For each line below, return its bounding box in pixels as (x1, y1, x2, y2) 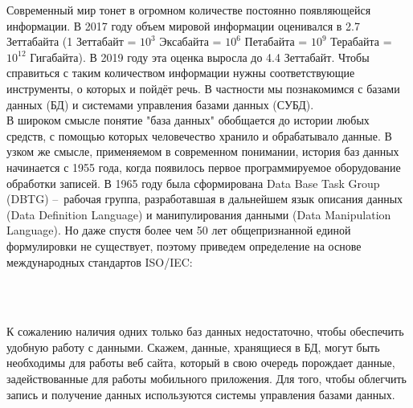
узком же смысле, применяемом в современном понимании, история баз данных (6, 143, 399, 160)
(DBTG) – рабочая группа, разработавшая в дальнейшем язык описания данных (6, 190, 403, 207)
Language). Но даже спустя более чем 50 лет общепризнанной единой (6, 222, 351, 239)
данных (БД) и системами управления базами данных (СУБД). (6, 96, 314, 112)
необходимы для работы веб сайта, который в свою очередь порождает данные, (6, 354, 395, 371)
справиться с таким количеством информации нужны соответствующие (6, 64, 355, 81)
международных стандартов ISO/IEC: (6, 253, 193, 270)
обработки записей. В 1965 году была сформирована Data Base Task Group (6, 174, 380, 191)
